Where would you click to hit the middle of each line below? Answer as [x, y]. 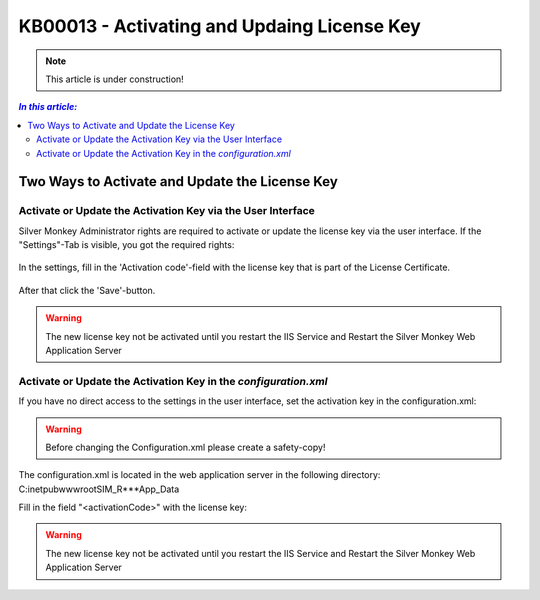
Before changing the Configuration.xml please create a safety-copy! [185, 447]
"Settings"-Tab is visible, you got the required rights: [126, 245]
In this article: [48, 107]
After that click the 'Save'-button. [87, 290]
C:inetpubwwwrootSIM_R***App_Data [99, 489]
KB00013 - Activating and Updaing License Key [220, 26]
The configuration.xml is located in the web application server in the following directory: [199, 475]
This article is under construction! [114, 79]
